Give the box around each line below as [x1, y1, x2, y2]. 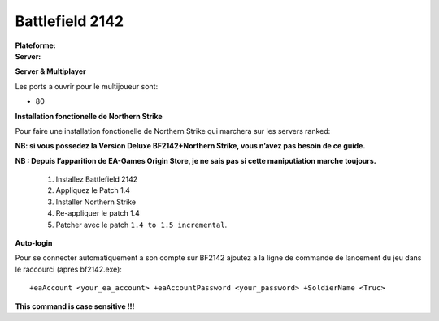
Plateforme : [15, 41, 56, 50]
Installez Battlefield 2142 [55, 174, 138, 184]
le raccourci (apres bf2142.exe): [15, 264, 122, 274]
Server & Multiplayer [15, 66, 87, 76]
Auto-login [15, 238, 53, 248]
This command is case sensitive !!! [15, 301, 135, 311]
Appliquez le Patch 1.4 [55, 186, 130, 195]
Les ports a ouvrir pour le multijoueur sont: [15, 81, 159, 91]
